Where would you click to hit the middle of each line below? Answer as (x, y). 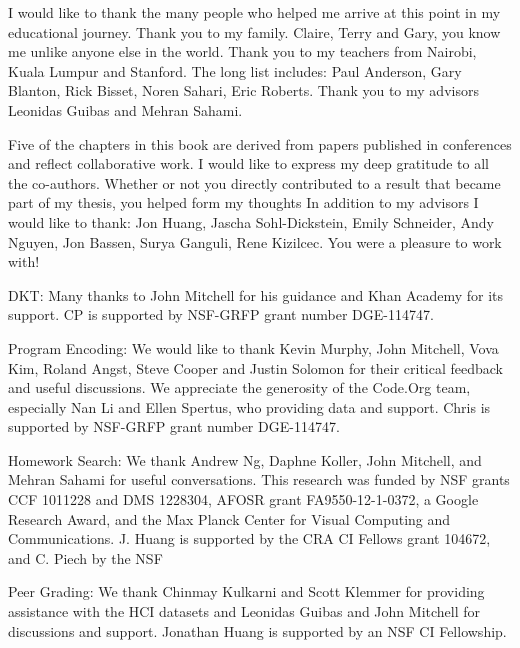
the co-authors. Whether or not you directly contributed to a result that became (254, 182)
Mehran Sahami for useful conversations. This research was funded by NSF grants (259, 479)
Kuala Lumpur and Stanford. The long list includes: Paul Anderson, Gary (235, 70)
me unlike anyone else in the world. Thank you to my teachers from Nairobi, (242, 51)
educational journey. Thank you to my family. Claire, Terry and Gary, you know (254, 31)
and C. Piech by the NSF (85, 557)
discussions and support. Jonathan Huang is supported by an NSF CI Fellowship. (257, 630)
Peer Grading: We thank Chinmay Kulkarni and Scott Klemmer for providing (246, 591)
